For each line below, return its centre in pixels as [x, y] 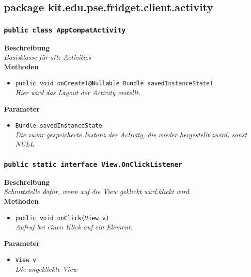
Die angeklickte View [46, 269]
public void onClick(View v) [62, 218]
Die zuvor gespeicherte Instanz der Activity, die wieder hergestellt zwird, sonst [131, 134]
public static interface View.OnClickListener [93, 164]
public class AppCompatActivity [65, 30]
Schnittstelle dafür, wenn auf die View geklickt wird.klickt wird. [98, 191]
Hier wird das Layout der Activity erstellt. [78, 92]
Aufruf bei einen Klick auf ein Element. [74, 227]
